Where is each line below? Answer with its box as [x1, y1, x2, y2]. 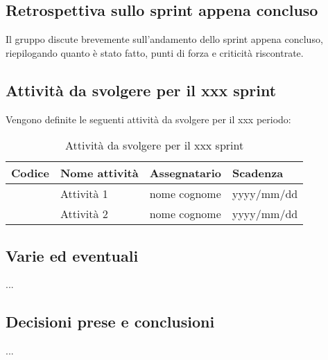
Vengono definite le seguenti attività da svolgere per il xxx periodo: [6, 111, 291, 126]
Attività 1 [60, 186, 108, 202]
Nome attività [60, 165, 139, 181]
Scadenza [232, 165, 284, 181]
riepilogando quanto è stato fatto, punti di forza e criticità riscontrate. [6, 45, 304, 60]
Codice [11, 165, 49, 181]
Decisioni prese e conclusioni [6, 311, 215, 332]
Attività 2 [60, 206, 108, 222]
